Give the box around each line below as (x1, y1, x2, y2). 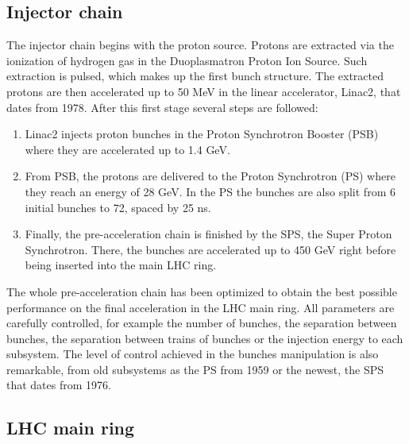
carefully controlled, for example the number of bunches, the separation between (6, 315, 397, 331)
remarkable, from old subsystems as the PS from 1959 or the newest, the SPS (6, 361, 384, 377)
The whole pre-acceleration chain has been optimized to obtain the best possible (6, 283, 397, 299)
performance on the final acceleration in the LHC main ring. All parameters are (6, 299, 395, 315)
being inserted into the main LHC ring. (25, 257, 217, 273)
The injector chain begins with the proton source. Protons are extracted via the (6, 37, 394, 53)
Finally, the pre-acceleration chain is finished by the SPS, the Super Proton (25, 226, 392, 242)
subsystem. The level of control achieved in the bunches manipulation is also (6, 346, 379, 362)
